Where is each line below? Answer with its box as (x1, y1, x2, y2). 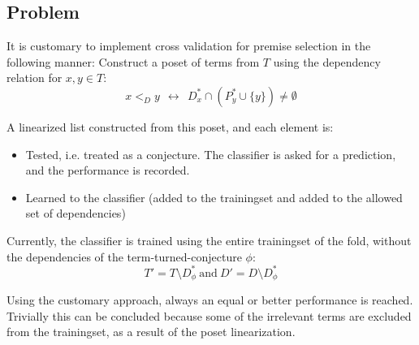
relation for (6, 69, 63, 86)
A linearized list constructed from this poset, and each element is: (6, 118, 334, 135)
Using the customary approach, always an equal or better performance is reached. (6, 291, 413, 308)
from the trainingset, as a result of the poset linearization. (6, 323, 296, 340)
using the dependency (273, 53, 381, 70)
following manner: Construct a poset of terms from (6, 53, 260, 70)
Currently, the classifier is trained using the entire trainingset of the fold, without (6, 231, 412, 248)
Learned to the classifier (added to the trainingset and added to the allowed (25, 188, 403, 205)
